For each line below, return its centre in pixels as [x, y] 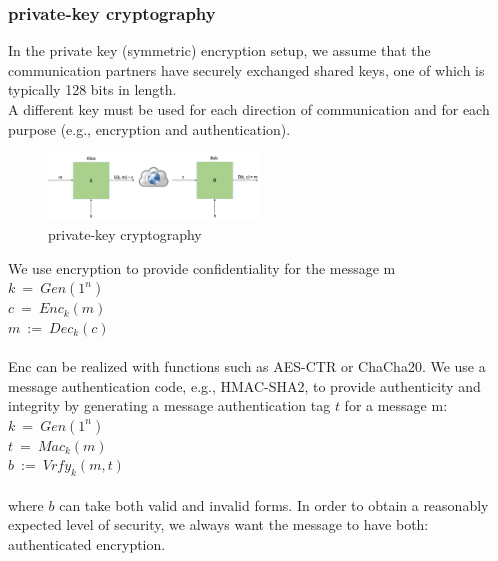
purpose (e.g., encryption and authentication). [149, 128]
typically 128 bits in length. [92, 89]
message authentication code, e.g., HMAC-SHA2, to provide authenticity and [244, 385]
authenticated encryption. [87, 544]
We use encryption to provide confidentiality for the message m [202, 267]
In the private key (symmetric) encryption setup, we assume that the [219, 50]
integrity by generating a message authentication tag [169, 405]
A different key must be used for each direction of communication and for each [249, 109]
